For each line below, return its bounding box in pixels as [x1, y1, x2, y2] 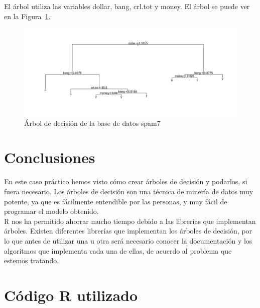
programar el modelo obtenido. [4, 206, 99, 216]
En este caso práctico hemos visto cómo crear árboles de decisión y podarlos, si [4, 176, 247, 187]
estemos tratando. [4, 255, 59, 266]
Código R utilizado [4, 284, 138, 305]
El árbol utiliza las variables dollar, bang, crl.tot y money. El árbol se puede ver [4, 1, 250, 11]
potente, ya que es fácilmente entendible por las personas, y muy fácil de [4, 196, 227, 206]
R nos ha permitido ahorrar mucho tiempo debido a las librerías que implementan [4, 215, 256, 226]
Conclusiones [4, 147, 95, 168]
